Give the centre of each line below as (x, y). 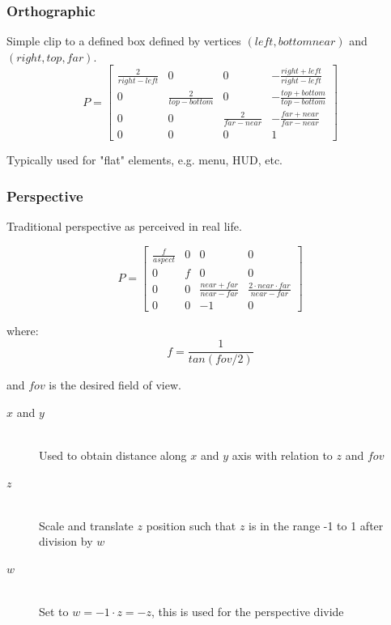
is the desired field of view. (115, 385)
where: (23, 331)
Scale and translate (86, 525)
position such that (191, 525)
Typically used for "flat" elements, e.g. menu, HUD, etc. (144, 160)
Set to (54, 612)
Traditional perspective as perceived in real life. (124, 226)
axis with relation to (282, 455)
